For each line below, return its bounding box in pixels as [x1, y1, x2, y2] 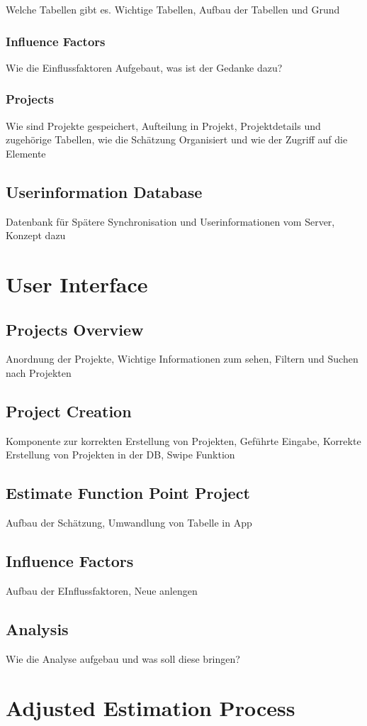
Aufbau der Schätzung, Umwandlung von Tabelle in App [6, 515, 252, 530]
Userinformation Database [6, 180, 203, 202]
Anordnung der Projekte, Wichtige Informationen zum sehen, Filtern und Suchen [6, 351, 358, 366]
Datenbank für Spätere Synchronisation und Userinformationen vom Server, [6, 214, 335, 229]
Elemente [6, 145, 46, 160]
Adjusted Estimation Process [6, 693, 295, 722]
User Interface [6, 269, 148, 298]
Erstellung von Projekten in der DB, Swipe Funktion [6, 447, 235, 462]
